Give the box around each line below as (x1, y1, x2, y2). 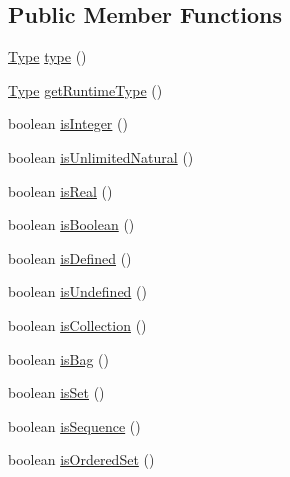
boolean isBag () (8, 348, 110, 369)
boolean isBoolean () (8, 214, 135, 235)
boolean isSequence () (8, 415, 141, 436)
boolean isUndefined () (8, 281, 147, 302)
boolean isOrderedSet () (8, 449, 155, 470)
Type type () (8, 46, 87, 67)
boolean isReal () (8, 180, 113, 201)
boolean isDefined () (8, 247, 132, 268)
